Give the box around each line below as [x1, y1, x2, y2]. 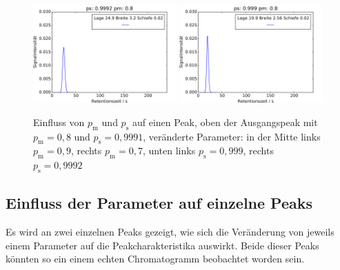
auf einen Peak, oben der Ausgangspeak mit [132, 114, 318, 129]
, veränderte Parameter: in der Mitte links [143, 129, 321, 143]
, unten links [142, 143, 196, 158]
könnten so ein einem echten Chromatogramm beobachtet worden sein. [6, 251, 305, 266]
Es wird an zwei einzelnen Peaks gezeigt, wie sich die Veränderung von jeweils [6, 225, 334, 239]
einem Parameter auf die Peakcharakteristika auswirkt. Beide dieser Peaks [6, 238, 319, 252]
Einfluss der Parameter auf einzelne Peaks [6, 192, 313, 214]
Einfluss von [33, 114, 85, 129]
